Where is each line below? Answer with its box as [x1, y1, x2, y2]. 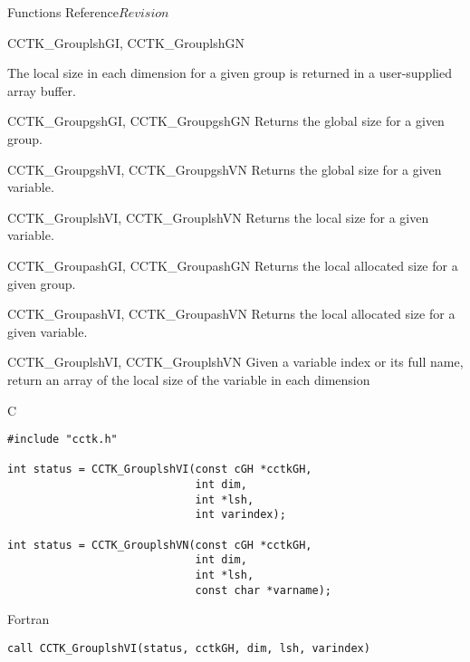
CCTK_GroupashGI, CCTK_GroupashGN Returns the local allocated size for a [7, 255, 458, 274]
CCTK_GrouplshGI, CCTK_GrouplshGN [7, 33, 245, 52]
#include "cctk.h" [7, 433, 118, 446]
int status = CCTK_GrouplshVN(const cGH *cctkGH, [7, 538, 312, 552]
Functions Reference [7, 3, 120, 21]
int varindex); [195, 508, 286, 522]
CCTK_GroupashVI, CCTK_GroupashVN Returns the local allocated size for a [7, 304, 456, 323]
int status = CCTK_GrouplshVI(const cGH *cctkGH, [7, 463, 312, 476]
